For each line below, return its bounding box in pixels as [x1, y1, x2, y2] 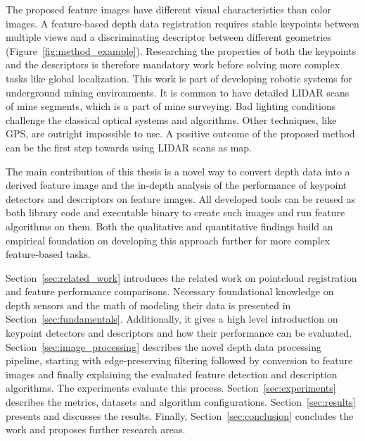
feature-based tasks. [6, 247, 91, 261]
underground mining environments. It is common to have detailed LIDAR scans [6, 85, 350, 99]
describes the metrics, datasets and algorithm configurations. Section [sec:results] [6, 395, 356, 409]
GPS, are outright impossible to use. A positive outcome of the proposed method [6, 126, 355, 141]
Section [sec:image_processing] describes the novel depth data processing [6, 339, 322, 354]
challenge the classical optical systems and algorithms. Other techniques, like [6, 112, 337, 127]
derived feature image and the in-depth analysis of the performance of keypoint [6, 178, 347, 192]
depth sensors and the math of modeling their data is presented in [6, 297, 291, 312]
